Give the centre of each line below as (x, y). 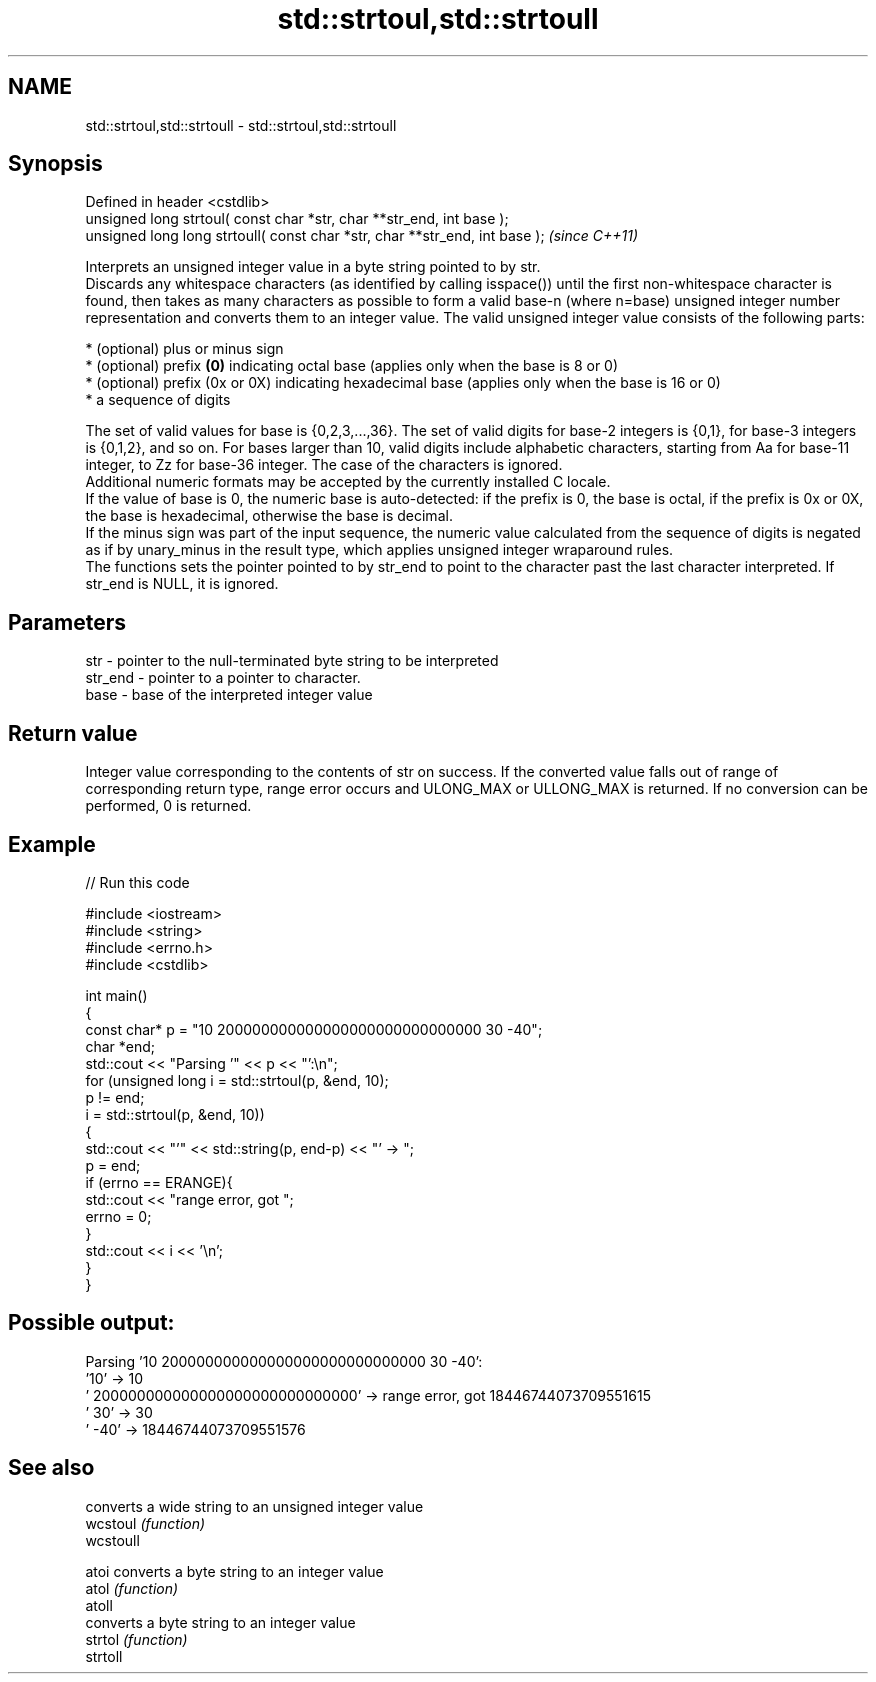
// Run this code (137, 882)
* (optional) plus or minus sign (184, 349)
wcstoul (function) (145, 1523)
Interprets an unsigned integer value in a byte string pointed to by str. (313, 267)
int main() (116, 995)
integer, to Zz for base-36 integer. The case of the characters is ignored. (324, 465)
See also (51, 1468)
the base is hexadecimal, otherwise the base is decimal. (269, 516)
